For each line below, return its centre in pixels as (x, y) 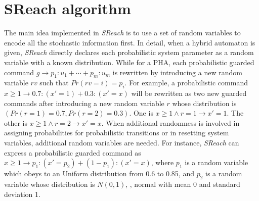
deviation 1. (22, 194)
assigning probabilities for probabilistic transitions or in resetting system (117, 133)
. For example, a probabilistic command (186, 83)
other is (16, 122)
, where (162, 162)
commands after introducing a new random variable (84, 103)
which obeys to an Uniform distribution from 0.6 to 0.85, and (99, 173)
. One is (141, 113)
